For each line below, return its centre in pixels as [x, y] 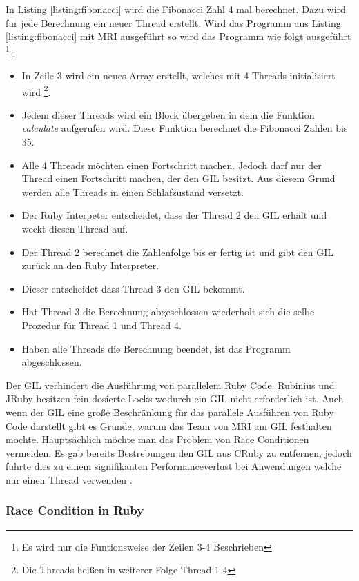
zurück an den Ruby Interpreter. [90, 265]
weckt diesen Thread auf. [75, 229]
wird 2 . [36, 90]
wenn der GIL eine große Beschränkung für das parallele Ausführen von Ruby [170, 412]
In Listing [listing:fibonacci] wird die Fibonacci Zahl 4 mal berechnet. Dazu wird [176, 9]
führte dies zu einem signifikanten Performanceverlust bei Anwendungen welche [174, 466]
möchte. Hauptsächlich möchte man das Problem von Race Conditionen [157, 439]
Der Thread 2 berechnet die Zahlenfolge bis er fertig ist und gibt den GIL [177, 252]
